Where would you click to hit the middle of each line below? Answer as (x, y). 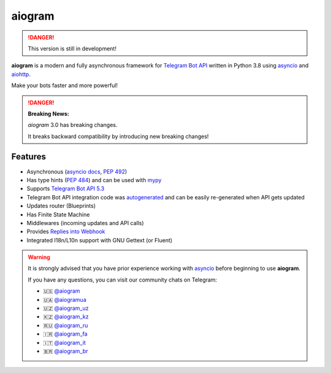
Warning (39, 257)
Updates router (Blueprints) (61, 206)
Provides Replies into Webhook (66, 232)
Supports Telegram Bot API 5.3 (66, 189)
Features (29, 157)
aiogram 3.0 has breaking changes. (73, 125)
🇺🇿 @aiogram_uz (66, 308)
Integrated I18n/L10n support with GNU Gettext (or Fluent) (100, 240)
